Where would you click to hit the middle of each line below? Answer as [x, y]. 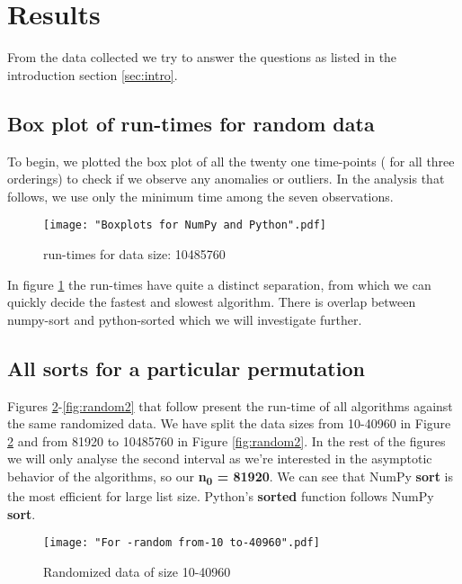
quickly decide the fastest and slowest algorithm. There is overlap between [212, 302]
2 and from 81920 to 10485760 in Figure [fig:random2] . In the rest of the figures [227, 440]
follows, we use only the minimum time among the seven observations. [200, 196]
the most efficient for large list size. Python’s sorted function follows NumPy [221, 496]
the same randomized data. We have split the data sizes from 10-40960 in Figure [229, 423]
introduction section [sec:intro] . [93, 74]
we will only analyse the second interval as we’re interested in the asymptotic [220, 458]
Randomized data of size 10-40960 [137, 571]
